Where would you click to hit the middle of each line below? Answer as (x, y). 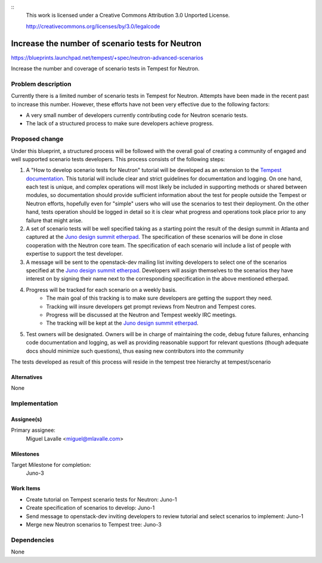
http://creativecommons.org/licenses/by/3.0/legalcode (93, 26)
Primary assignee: (33, 430)
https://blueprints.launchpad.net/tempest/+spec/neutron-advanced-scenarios (107, 57)
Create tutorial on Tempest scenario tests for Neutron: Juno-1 (101, 499)
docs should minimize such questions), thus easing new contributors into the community (135, 351)
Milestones (25, 454)
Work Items (26, 488)
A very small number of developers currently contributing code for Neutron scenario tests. (137, 115)
